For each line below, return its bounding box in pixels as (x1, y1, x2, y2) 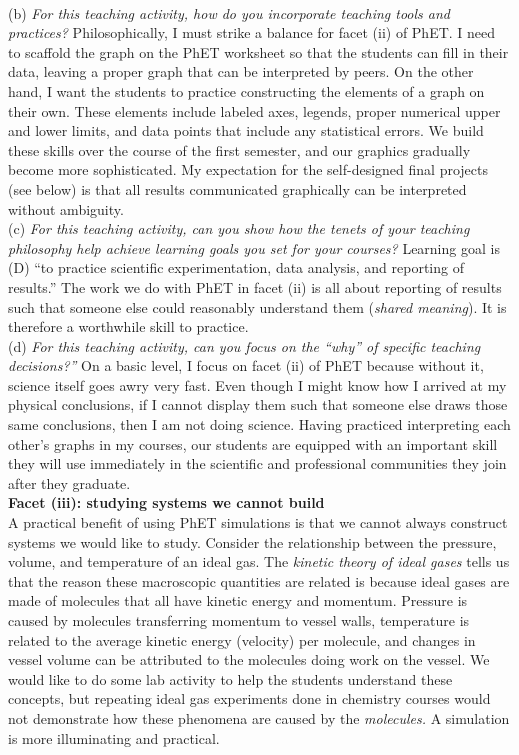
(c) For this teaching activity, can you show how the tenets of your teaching (8, 218, 470, 239)
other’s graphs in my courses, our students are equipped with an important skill (8, 433, 498, 454)
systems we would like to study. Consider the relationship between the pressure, (8, 531, 497, 552)
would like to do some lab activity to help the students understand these (8, 668, 453, 689)
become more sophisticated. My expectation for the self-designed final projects (8, 159, 488, 180)
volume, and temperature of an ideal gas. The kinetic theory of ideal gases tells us (8, 551, 510, 572)
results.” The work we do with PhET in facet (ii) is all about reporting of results (8, 276, 502, 297)
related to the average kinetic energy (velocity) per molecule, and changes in (8, 629, 476, 650)
